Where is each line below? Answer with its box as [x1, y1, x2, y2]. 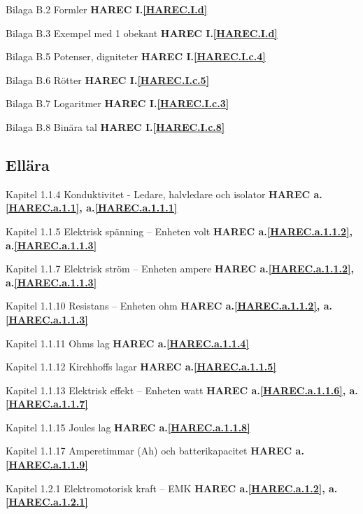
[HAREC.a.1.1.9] [6, 457, 88, 472]
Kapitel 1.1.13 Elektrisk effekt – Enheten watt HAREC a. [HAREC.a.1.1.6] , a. [6, 382, 358, 397]
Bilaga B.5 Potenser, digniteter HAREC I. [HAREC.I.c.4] [6, 49, 266, 64]
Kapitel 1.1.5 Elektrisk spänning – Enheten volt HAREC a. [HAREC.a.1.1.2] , [6, 223, 353, 238]
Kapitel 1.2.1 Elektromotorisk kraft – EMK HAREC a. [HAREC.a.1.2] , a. [6, 480, 338, 495]
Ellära [6, 153, 50, 175]
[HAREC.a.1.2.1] [6, 494, 88, 509]
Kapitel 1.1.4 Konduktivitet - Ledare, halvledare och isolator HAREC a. [6, 186, 322, 201]
